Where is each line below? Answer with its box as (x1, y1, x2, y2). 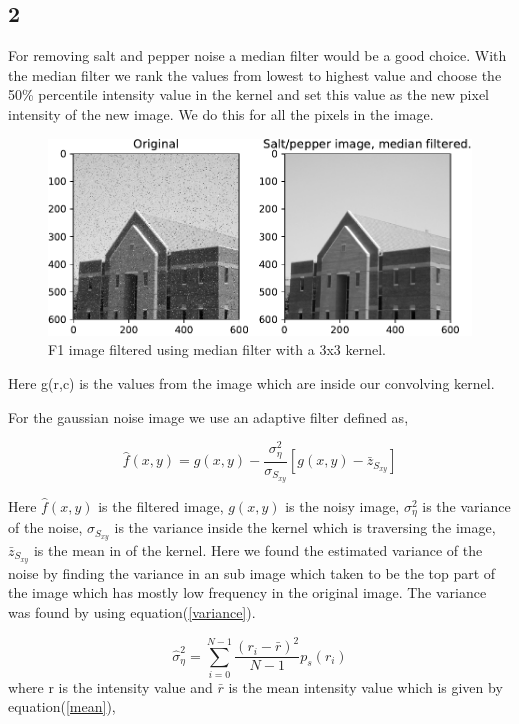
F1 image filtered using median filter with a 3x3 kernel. (48, 339, 386, 360)
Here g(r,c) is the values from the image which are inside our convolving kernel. (8, 373, 495, 394)
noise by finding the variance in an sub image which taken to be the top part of (8, 562, 496, 583)
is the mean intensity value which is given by (228, 676, 503, 697)
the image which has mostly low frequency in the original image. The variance (8, 582, 487, 603)
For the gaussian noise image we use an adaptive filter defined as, (8, 406, 409, 427)
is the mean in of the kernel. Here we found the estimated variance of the (33, 539, 483, 560)
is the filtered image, (98, 495, 224, 516)
